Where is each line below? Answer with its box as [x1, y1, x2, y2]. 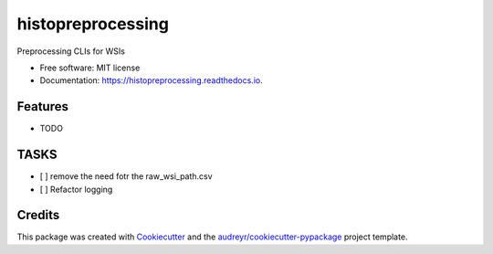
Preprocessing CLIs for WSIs [16, 46, 125, 57]
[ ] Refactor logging [39, 184, 113, 195]
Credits [16, 207, 60, 223]
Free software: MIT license [39, 62, 141, 73]
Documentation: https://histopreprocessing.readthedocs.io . [39, 75, 264, 86]
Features [16, 99, 68, 114]
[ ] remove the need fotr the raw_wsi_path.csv [39, 171, 214, 182]
